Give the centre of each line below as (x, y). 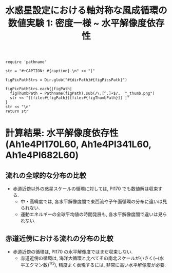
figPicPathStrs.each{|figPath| (39, 89)
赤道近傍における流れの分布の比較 (59, 238)
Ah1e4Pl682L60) (42, 155)
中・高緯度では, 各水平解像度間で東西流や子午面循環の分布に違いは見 (94, 202)
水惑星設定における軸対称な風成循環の (87, 10)
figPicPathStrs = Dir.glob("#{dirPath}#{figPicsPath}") (66, 80)
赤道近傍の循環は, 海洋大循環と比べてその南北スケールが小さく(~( (90, 258)
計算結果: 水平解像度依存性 (62, 133)
